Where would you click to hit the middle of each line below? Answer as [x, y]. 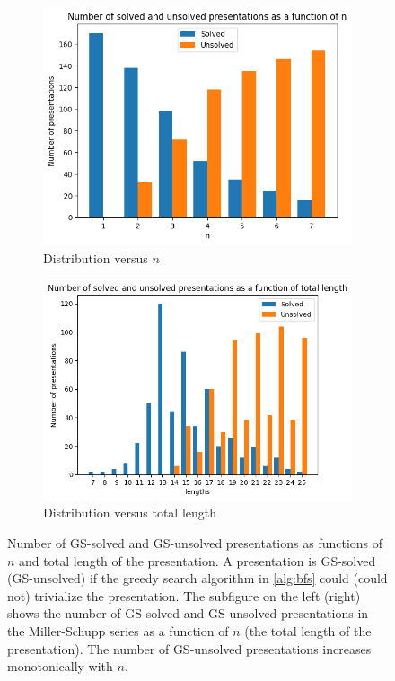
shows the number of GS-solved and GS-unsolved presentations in [188, 613]
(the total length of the [308, 630]
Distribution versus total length [130, 513]
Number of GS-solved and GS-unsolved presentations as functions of [195, 542]
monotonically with [60, 666]
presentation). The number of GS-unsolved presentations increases [189, 648]
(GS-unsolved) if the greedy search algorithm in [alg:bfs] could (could [197, 578]
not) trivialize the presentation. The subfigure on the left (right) [184, 595]
